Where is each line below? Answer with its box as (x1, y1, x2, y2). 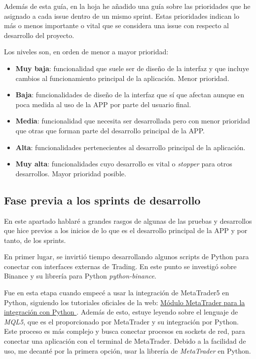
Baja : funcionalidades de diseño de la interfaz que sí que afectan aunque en (15, 89, 245, 100)
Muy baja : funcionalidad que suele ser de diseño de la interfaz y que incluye (15, 63, 249, 73)
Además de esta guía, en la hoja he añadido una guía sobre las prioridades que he (4, 1, 251, 11)
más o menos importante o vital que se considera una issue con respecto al (4, 20, 229, 31)
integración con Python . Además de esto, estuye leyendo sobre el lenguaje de (4, 307, 238, 317)
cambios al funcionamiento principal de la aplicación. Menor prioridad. (15, 73, 229, 83)
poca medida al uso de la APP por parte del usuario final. (15, 99, 191, 109)
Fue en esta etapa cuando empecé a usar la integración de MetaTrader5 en (4, 287, 229, 298)
